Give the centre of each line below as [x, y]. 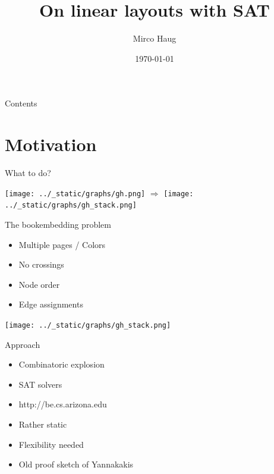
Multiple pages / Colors [62, 244]
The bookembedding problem [58, 224]
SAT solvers [40, 384]
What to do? [28, 173]
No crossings [41, 264]
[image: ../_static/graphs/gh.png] [75, 194]
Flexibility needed [51, 444]
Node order [39, 284]
